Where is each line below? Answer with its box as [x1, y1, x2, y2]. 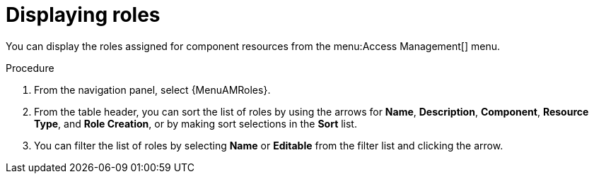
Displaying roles [6, 3, 161, 27]
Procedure [6, 61, 54, 74]
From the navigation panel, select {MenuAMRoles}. [34, 83, 271, 96]
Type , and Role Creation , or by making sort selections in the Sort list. [34, 117, 357, 130]
